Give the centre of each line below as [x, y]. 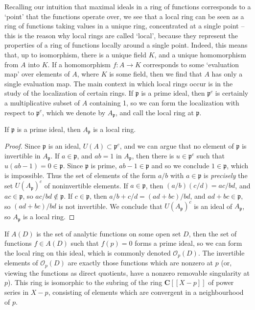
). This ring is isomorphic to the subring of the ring [85, 282]
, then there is [153, 156]
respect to [19, 112]
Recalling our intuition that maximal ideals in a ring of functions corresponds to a [128, 6]
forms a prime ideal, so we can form [188, 243]
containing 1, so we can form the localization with [164, 102]
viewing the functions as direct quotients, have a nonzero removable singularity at [127, 272]
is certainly [232, 93]
